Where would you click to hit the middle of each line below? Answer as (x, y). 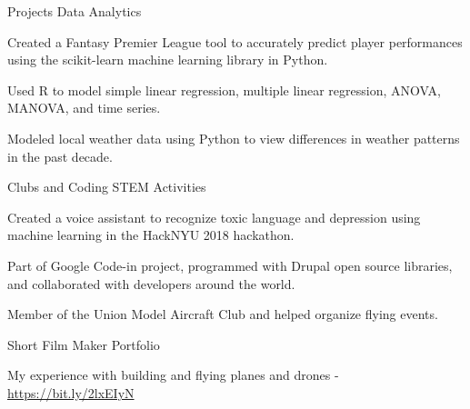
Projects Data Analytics (75, 11)
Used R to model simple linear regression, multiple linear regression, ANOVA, (224, 90)
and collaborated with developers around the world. (151, 283)
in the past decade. (60, 156)
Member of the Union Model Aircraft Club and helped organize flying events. (223, 314)
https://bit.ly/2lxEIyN (71, 392)
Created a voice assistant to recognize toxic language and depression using (214, 217)
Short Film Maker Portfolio (84, 344)
